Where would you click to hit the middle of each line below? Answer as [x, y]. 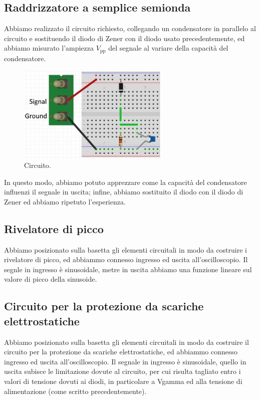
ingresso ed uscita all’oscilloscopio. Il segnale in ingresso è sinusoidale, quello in [125, 361]
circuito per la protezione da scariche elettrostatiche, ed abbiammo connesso [121, 352]
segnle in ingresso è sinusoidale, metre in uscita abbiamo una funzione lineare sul [128, 269]
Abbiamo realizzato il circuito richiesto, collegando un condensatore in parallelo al [130, 28]
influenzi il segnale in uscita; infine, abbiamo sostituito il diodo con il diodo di [124, 192]
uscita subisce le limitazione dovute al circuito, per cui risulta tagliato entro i [122, 371]
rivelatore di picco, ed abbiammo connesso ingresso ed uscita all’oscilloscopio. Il [126, 259]
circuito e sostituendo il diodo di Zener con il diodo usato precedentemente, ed [124, 38]
